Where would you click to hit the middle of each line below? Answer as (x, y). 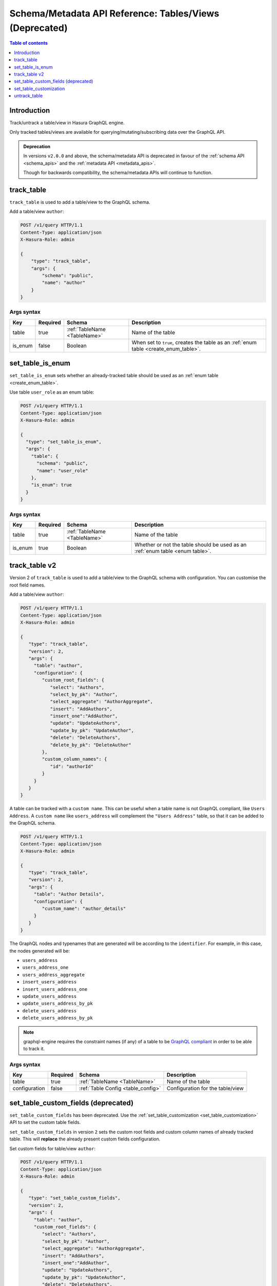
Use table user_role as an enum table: (52, 392)
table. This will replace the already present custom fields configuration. (85, 1139)
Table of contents (29, 43)
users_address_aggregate (53, 975)
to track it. (34, 1049)
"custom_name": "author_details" (84, 909)
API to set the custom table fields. (45, 1122)
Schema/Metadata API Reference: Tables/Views (114, 13)
